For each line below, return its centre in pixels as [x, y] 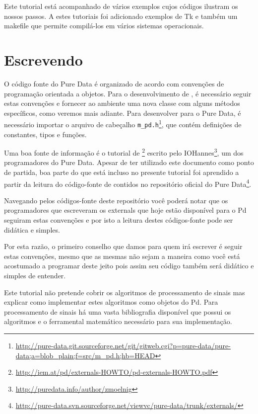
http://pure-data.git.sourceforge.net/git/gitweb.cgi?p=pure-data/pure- [123, 345]
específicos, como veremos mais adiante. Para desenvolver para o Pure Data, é [123, 113]
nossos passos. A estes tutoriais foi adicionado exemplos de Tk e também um [121, 16]
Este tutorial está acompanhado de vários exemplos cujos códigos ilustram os [121, 6]
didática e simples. [32, 229]
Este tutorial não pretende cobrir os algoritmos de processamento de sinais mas [125, 292]
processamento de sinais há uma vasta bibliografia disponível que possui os [118, 311]
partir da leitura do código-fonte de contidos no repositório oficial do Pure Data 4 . [128, 183]
